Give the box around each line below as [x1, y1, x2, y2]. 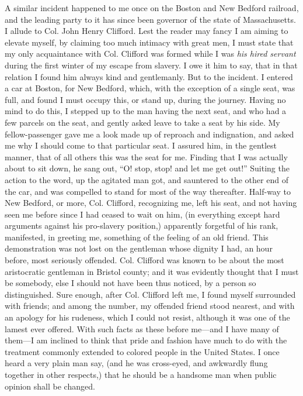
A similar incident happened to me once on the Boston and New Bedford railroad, [5, 2, 299, 13]
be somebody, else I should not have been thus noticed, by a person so [5, 277, 256, 289]
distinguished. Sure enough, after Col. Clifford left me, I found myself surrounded [5, 288, 296, 300]
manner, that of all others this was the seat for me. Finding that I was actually [5, 150, 288, 163]
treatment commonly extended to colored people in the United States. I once [5, 345, 280, 357]
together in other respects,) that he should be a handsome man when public [5, 369, 277, 380]
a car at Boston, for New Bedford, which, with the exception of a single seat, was [5, 82, 295, 94]
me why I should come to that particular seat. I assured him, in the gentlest [5, 139, 277, 151]
